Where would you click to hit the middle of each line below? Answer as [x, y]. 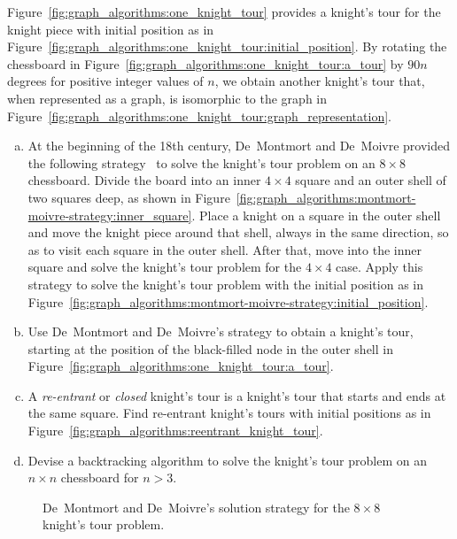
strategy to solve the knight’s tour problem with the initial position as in [225, 284]
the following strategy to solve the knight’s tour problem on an [201, 162]
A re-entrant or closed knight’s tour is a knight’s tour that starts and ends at [237, 395]
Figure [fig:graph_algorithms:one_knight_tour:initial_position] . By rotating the [227, 46]
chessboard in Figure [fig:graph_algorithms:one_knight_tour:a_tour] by [205, 63]
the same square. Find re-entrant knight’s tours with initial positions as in [229, 413]
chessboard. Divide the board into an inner [144, 180]
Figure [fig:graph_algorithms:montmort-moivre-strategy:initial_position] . [228, 301]
